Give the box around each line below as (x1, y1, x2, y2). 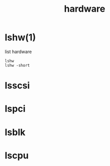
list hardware (5, 48, 32, 54)
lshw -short (5, 63, 30, 68)
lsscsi (5, 80, 30, 92)
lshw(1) (5, 32, 36, 43)
